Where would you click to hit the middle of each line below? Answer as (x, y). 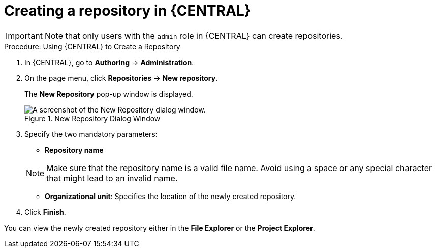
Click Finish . (45, 212)
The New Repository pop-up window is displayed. (109, 94)
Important (24, 35)
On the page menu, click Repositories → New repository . (121, 78)
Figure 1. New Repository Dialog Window (92, 118)
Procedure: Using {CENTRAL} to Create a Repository (92, 46)
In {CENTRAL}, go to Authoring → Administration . (109, 62)
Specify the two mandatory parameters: (91, 134)
